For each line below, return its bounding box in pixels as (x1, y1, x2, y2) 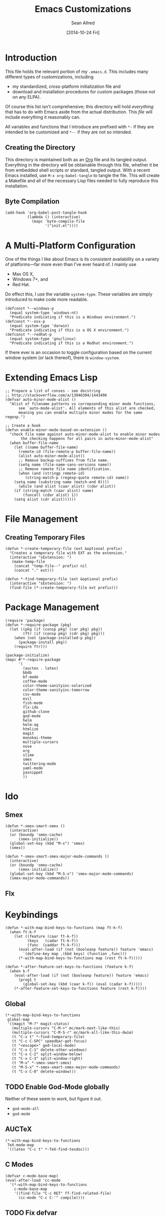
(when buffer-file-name (9, 440, 58, 446)
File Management (5, 513, 78, 525)
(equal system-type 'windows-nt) (9, 310, 79, 315)
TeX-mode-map (7, 1142, 35, 1148)
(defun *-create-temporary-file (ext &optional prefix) (5, 547, 123, 551)
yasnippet (23, 770, 43, 775)
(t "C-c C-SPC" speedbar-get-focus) (11, 1039, 87, 1044)
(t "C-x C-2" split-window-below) (11, 1052, 83, 1057)
